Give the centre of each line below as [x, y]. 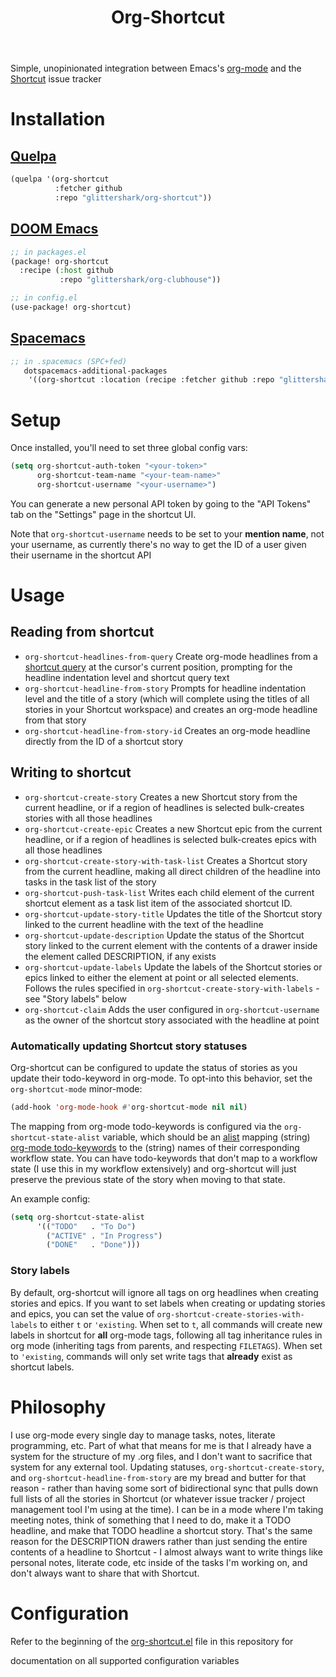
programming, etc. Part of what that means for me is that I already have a [161, 1445]
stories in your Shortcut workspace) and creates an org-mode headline [171, 709]
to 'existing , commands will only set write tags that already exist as [151, 1356]
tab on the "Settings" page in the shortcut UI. [103, 514]
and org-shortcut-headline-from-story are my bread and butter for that [158, 1477]
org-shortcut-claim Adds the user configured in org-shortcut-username [172, 1009]
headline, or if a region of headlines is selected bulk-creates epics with [170, 839]
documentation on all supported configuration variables [125, 1660]
